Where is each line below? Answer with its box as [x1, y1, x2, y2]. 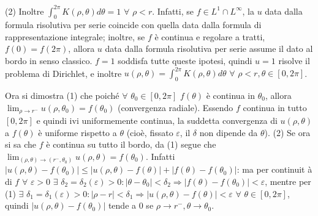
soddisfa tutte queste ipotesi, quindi [118, 54, 252, 67]
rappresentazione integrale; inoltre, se [5, 30, 145, 43]
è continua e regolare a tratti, [154, 30, 265, 43]
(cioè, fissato [126, 126, 173, 139]
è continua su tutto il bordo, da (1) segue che [46, 138, 216, 151]
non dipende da [199, 126, 258, 139]
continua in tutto [243, 101, 307, 113]
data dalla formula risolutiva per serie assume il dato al [105, 42, 313, 55]
